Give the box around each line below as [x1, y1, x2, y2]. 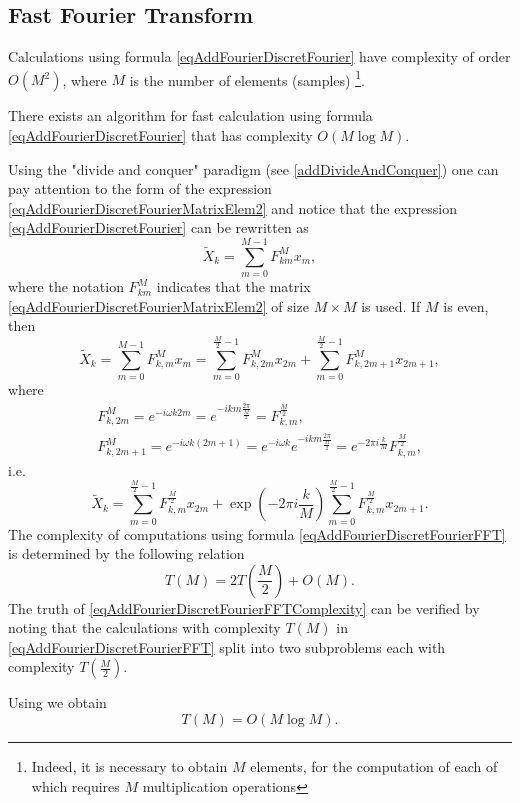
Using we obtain [8, 692, 107, 713]
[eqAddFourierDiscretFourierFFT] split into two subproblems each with [8, 636, 446, 657]
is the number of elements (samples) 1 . [129, 66, 365, 90]
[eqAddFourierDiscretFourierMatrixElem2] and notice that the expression [8, 197, 457, 218]
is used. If [361, 295, 421, 316]
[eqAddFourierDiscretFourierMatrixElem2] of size [8, 295, 310, 316]
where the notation [8, 276, 124, 297]
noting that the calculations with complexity [8, 617, 281, 638]
